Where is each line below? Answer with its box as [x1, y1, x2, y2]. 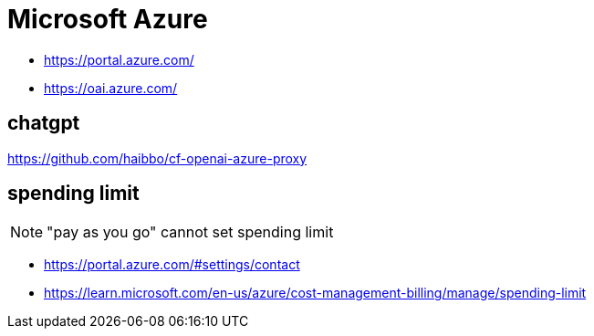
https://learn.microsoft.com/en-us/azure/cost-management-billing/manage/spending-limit [44, 285, 587, 301]
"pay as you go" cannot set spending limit [47, 223, 334, 242]
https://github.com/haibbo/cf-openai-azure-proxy [7, 150, 307, 166]
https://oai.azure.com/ [44, 79, 178, 96]
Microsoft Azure [7, 4, 208, 35]
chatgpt [7, 111, 80, 135]
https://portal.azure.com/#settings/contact [44, 257, 300, 273]
